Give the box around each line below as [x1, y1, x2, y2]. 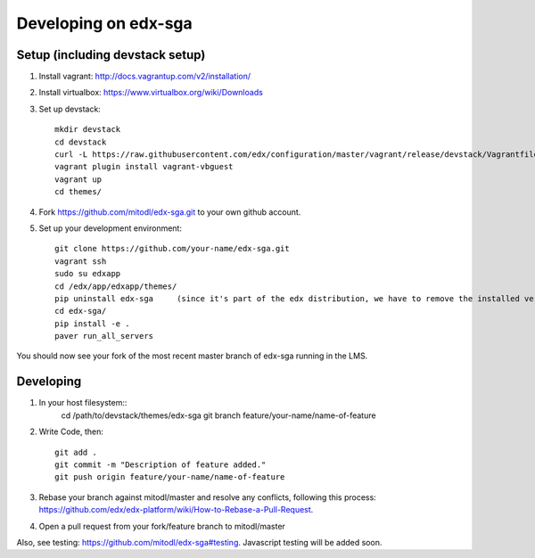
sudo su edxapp [54, 268, 121, 279]
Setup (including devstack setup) [16, 47, 206, 62]
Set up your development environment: [38, 223, 183, 234]
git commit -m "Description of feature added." [54, 459, 267, 470]
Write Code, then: [38, 426, 104, 437]
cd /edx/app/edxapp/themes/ [54, 281, 177, 291]
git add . [54, 447, 97, 457]
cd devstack [54, 136, 107, 147]
